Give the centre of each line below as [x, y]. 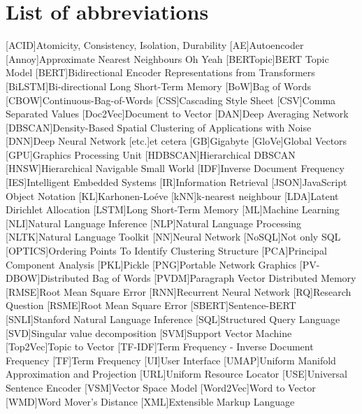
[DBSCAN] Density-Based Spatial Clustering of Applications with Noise [159, 127]
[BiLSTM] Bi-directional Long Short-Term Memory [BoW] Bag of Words [159, 86]
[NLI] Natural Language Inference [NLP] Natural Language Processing [154, 223]
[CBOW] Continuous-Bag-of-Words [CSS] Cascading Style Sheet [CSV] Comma [171, 100]
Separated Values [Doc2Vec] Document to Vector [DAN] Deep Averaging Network [177, 114]
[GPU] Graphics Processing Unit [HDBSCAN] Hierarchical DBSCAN [151, 154]
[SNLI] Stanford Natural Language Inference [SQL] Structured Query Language [173, 319]
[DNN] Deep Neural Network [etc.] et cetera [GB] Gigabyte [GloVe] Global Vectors [176, 141]
